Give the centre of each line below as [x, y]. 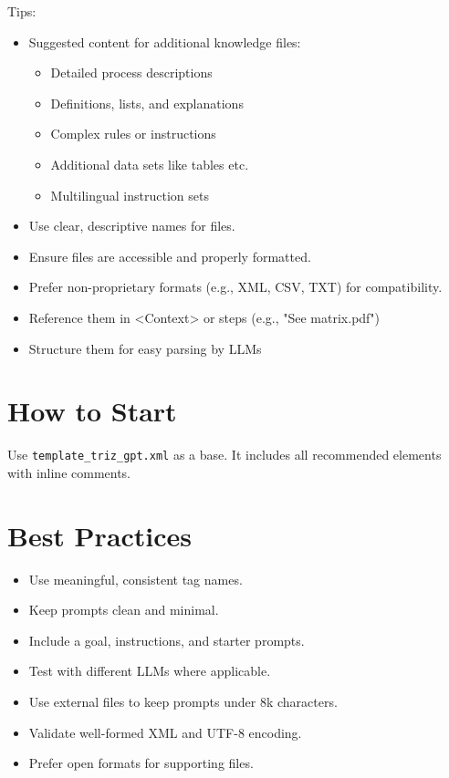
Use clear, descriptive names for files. [132, 226]
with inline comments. [69, 472]
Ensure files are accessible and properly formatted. [170, 256]
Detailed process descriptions [131, 73]
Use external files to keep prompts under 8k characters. [183, 701]
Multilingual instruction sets [130, 195]
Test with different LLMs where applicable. [150, 671]
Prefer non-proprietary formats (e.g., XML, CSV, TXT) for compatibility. [235, 287]
